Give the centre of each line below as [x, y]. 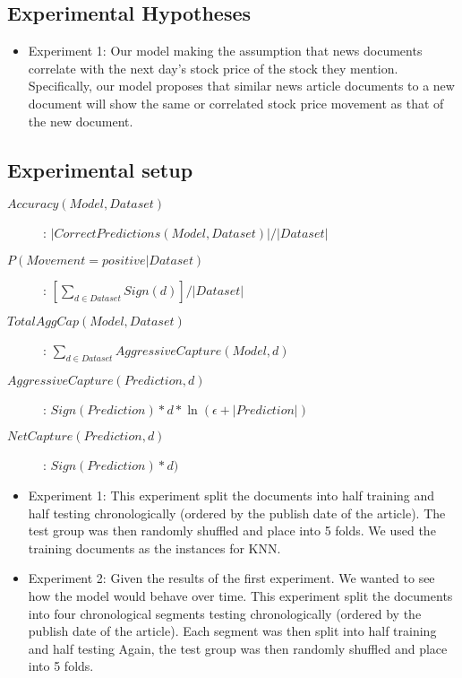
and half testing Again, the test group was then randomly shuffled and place [238, 648]
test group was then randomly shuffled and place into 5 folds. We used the [232, 530]
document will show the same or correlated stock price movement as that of [236, 103]
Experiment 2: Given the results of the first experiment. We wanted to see [231, 578]
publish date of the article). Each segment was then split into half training [232, 631]
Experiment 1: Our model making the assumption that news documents [225, 51]
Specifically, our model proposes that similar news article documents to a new [241, 86]
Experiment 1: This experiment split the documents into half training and [231, 495]
